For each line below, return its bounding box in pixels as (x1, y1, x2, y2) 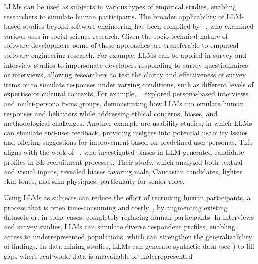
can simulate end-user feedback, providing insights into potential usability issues (4, 127, 248, 137)
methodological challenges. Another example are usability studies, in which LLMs (4, 118, 252, 128)
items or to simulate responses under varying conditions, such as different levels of (4, 79, 254, 89)
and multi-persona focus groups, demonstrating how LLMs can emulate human (4, 98, 244, 108)
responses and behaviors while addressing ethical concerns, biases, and (4, 108, 218, 118)
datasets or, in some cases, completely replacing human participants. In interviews (4, 212, 254, 222)
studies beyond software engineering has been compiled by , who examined (23, 21, 254, 31)
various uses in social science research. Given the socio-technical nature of (4, 30, 228, 41)
